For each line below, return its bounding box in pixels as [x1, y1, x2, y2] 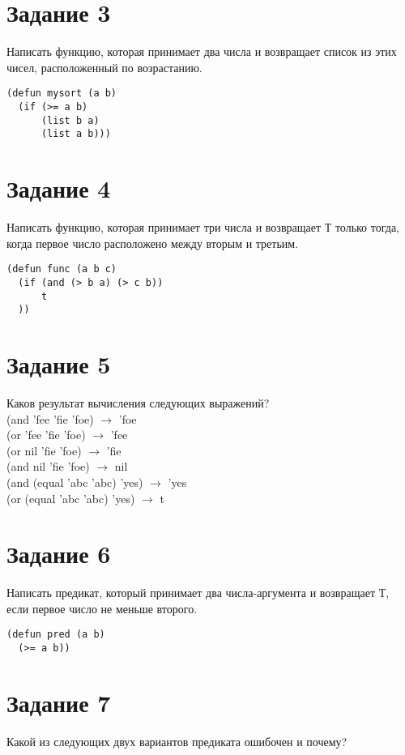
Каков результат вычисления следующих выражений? [6, 395, 270, 411]
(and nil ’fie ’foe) [6, 458, 90, 475]
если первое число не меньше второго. [6, 599, 198, 616]
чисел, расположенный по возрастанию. [6, 58, 202, 75]
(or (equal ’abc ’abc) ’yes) [6, 489, 135, 506]
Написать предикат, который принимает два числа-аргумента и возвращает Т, [6, 584, 390, 601]
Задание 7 [6, 685, 111, 719]
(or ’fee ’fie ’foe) [6, 426, 86, 443]
